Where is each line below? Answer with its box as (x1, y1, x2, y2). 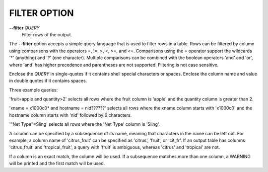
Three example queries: (9, 87, 58, 93)
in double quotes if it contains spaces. (9, 78, 87, 84)
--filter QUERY (9, 25, 40, 31)
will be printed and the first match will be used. (9, 161, 105, 167)
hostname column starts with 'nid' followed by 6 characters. (9, 112, 132, 118)
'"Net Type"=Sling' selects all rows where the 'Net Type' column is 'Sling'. (9, 121, 160, 127)
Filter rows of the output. (21, 31, 72, 37)
